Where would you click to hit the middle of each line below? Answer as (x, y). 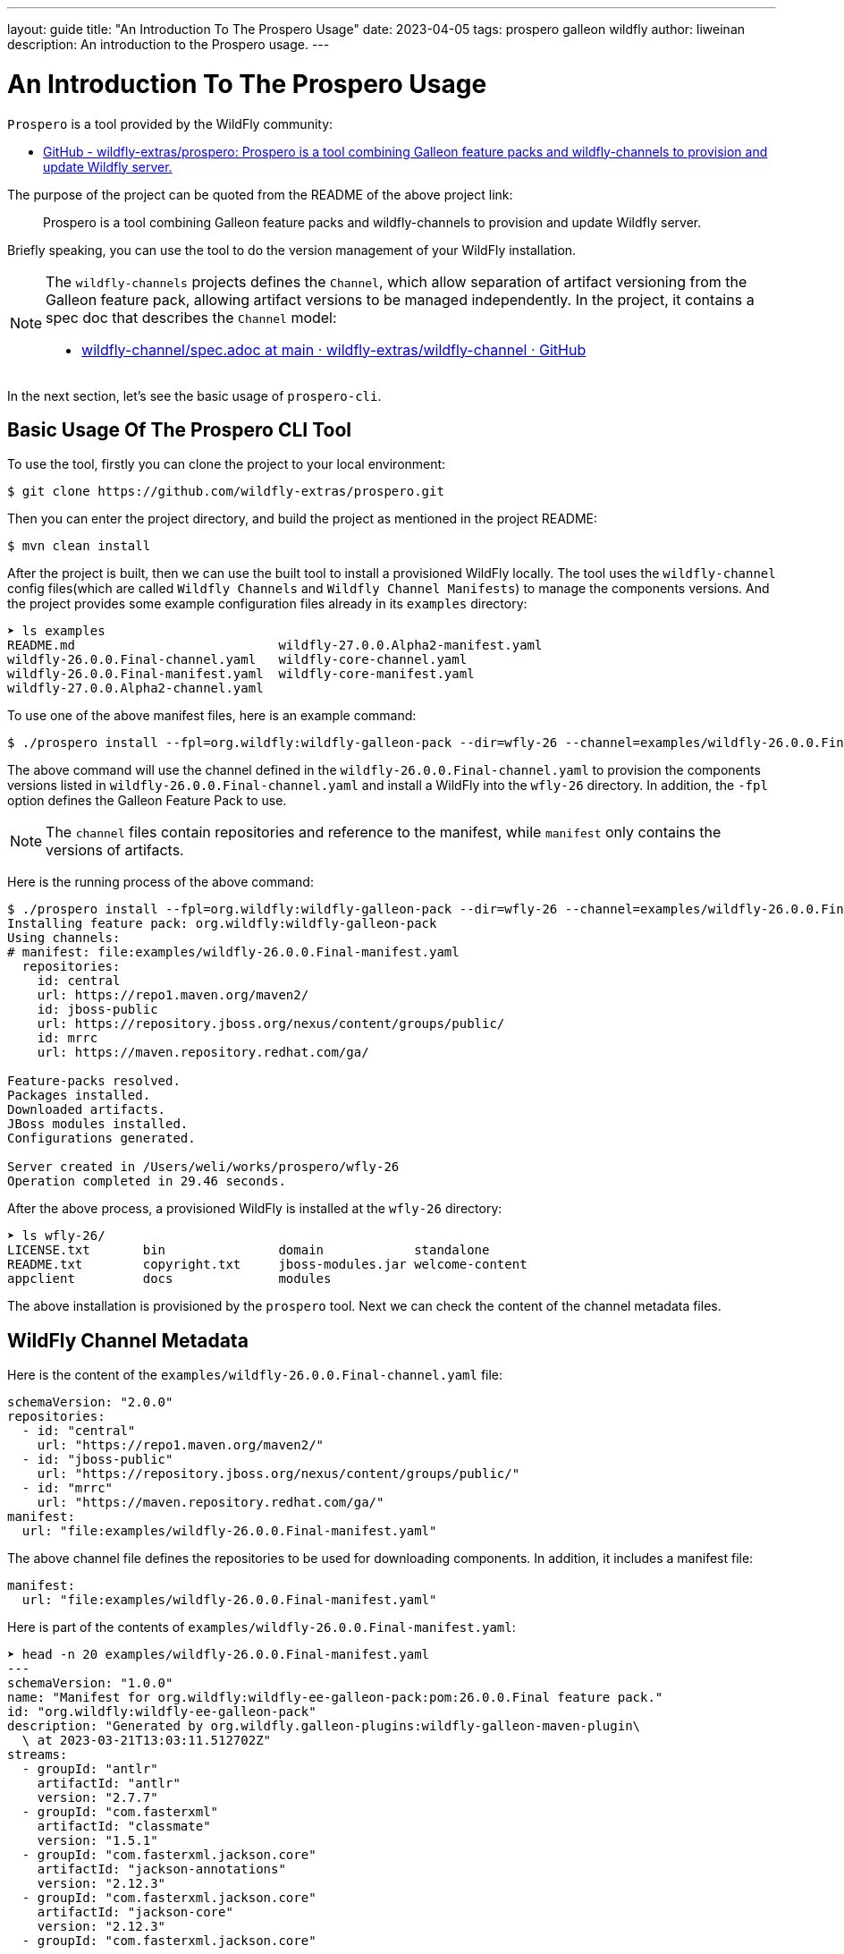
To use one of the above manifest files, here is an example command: (212, 716)
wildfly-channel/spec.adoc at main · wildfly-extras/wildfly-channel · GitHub (334, 349)
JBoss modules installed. (98, 1124)
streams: (38, 1755)
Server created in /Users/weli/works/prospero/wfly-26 (203, 1167)
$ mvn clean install (79, 546)
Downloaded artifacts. (87, 1110)
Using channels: (64, 938)
